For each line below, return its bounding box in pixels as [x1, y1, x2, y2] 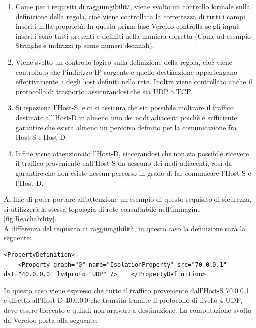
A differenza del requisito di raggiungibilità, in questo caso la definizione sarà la [4, 223, 246, 233]
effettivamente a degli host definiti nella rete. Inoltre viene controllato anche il [15, 76, 252, 87]
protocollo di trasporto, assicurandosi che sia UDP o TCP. [15, 86, 193, 96]
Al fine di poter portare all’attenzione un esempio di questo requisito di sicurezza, [4, 194, 252, 204]
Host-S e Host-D [15, 132, 66, 142]
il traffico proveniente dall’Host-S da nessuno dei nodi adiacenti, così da [15, 158, 232, 168]
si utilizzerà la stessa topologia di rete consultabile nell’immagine [4, 203, 201, 214]
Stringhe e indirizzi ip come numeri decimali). [15, 40, 154, 50]
